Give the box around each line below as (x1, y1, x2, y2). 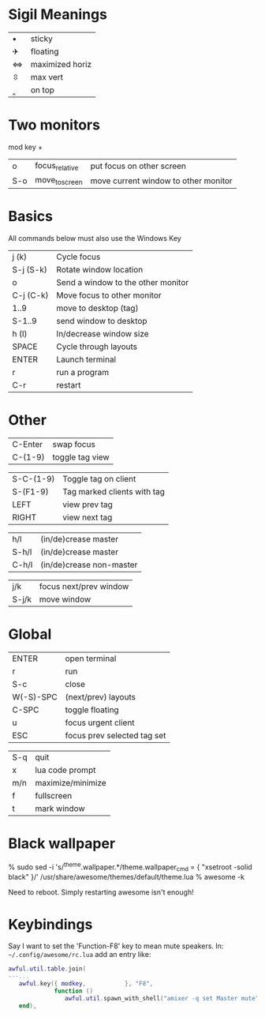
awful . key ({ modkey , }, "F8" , (18, 980, 154, 988)
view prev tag (62, 499, 113, 510)
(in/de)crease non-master (40, 559, 138, 570)
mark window (35, 803, 85, 814)
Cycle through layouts (56, 341, 138, 352)
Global (8, 625, 52, 644)
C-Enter (12, 439, 43, 450)
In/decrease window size (56, 328, 149, 340)
